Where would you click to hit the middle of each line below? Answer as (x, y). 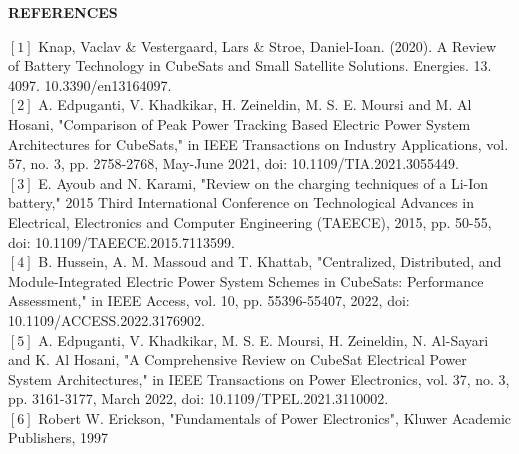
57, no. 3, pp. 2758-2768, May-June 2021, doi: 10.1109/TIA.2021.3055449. (233, 163)
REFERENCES (63, 12)
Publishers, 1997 (58, 437)
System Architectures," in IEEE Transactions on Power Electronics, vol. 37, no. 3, (259, 378)
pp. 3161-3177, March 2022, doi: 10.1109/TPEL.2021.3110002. (198, 398)
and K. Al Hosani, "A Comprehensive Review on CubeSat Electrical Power (237, 359)
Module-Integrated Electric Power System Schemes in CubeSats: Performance (246, 280)
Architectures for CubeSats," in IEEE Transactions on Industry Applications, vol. (258, 143)
